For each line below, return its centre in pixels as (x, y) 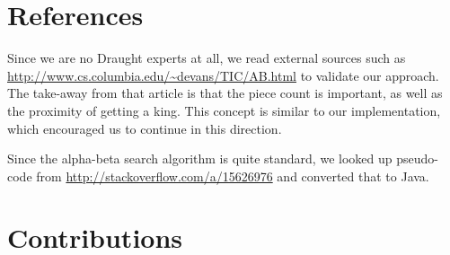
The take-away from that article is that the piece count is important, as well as (225, 93)
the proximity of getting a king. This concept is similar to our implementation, (224, 110)
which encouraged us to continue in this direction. (145, 128)
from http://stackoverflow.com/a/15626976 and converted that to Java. (233, 176)
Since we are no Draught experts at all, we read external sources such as (207, 58)
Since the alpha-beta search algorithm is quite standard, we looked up (200, 158)
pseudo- (417, 158)
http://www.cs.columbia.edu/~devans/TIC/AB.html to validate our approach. (223, 75)
